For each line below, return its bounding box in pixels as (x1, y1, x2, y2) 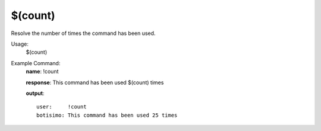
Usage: (11, 40, 29, 47)
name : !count (26, 68, 59, 75)
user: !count (36, 104, 87, 110)
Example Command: (11, 59, 61, 66)
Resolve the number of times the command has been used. (11, 30, 156, 37)
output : (26, 90, 45, 97)
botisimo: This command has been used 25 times (36, 111, 178, 119)
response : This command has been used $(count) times (26, 79, 164, 86)
